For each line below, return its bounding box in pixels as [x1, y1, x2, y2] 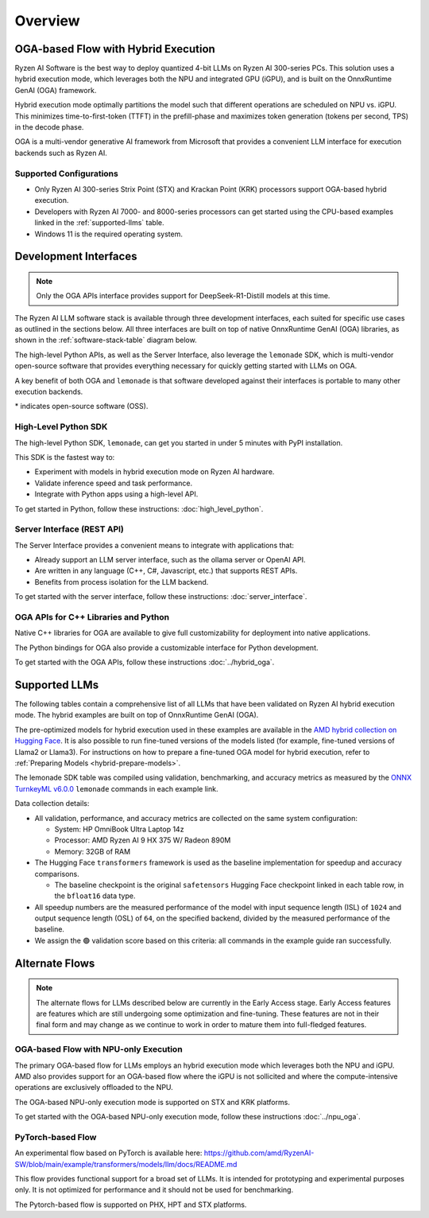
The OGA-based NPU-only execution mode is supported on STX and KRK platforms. [14, 1097, 290, 1107]
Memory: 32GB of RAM [54, 846, 131, 856]
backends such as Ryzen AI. [14, 148, 107, 158]
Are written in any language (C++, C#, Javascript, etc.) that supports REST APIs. [34, 566, 298, 576]
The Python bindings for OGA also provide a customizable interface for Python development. [14, 643, 319, 652]
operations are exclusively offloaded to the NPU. [14, 1083, 174, 1092]
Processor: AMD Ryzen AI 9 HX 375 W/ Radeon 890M [54, 835, 231, 845]
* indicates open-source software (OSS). [14, 402, 149, 411]
